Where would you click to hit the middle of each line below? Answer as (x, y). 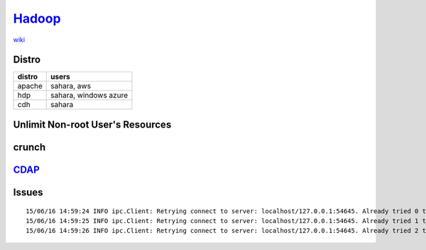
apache (30, 86)
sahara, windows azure (89, 96)
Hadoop (37, 18)
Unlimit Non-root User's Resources (92, 124)
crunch (29, 147)
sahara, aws (71, 86)
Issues (28, 192)
